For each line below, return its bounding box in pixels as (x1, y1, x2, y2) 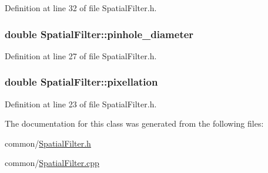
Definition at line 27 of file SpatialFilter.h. (5, 49, 157, 62)
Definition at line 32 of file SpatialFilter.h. (5, 2, 157, 13)
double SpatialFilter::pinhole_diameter (5, 26, 194, 41)
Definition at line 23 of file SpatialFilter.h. (5, 97, 157, 110)
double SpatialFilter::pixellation (5, 74, 158, 89)
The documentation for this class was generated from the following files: (5, 117, 264, 130)
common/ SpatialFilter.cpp (5, 157, 99, 169)
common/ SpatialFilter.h (5, 137, 91, 149)
